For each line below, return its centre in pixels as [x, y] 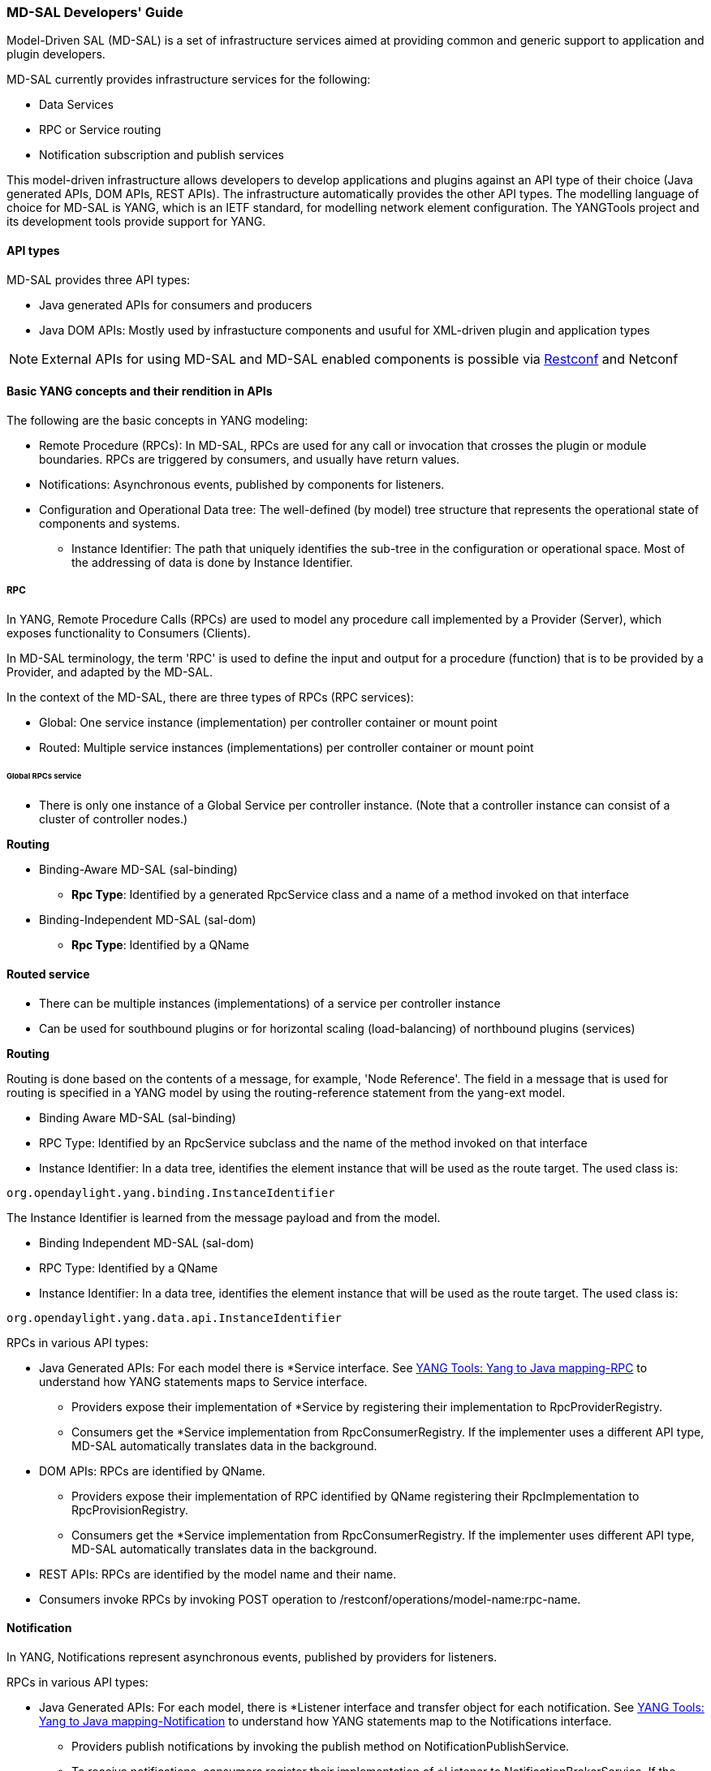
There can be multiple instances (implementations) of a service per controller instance [270, 1003]
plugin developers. [56, 54]
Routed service [48, 974]
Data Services [76, 105]
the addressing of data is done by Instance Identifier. [212, 562]
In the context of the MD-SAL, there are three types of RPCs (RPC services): [210, 697]
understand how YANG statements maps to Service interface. [203, 1381]
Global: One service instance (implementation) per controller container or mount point [268, 722]
